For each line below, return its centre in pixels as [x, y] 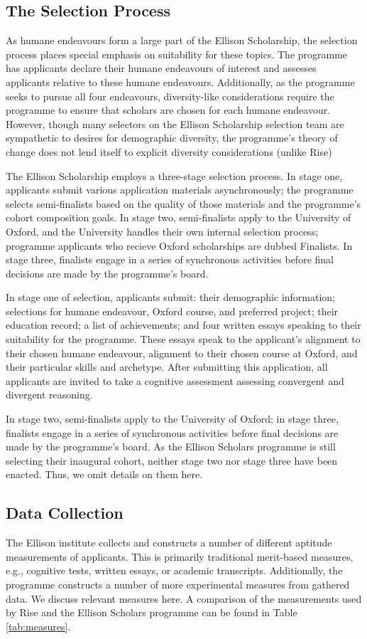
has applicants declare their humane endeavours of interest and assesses [161, 68]
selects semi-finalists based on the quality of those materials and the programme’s [183, 203]
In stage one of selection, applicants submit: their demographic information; [171, 297]
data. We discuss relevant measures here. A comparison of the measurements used [184, 598]
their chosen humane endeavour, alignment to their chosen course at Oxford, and [182, 353]
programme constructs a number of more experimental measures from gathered [178, 584]
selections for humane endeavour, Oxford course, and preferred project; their [172, 311]
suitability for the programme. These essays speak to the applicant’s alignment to [183, 339]
